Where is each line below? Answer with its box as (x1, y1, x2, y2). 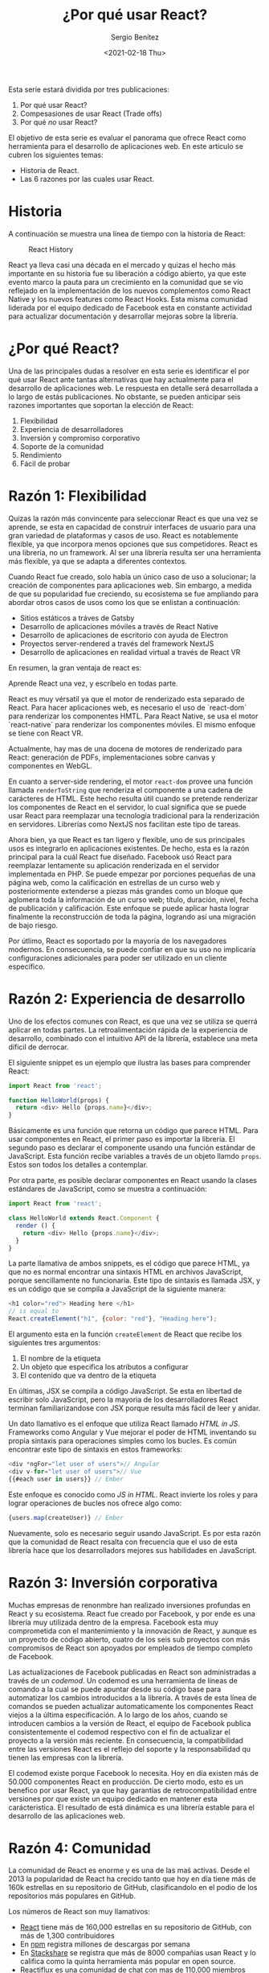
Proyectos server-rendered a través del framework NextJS (19, 638, 214, 649)
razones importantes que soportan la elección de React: (8, 400, 194, 410)
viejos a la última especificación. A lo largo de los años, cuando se (8, 1710, 228, 1720)
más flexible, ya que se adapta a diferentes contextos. (8, 556, 187, 566)
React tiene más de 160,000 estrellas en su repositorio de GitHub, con (19, 1922, 252, 1932)
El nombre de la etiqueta (19, 1353, 101, 1363)
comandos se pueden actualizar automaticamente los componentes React (8, 1701, 254, 1711)
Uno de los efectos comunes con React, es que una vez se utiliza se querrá (8, 1016, 259, 1026)
